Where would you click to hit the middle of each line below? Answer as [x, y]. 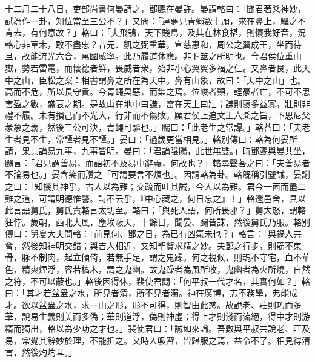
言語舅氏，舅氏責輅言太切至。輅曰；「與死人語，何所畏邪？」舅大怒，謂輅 [159, 210]
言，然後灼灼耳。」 [41, 352]
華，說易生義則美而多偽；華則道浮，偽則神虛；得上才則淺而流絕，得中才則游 [157, 316]
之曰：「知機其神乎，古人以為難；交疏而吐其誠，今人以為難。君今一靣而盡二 [155, 186]
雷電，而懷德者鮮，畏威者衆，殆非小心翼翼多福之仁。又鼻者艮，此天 [174, 67]
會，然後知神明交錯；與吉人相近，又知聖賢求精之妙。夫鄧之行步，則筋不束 [153, 245]
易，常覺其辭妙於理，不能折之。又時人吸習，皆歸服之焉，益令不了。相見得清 [157, 340]
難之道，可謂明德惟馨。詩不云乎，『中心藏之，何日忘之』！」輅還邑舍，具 [151, 198]
